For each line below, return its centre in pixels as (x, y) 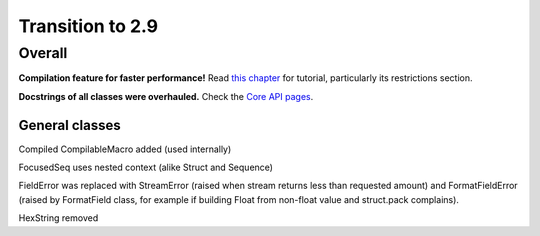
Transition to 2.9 (88, 26)
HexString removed (58, 218)
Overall (43, 53)
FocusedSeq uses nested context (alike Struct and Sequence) (146, 167)
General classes (70, 125)
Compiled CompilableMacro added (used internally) (125, 149)
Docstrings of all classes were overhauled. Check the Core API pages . (166, 96)
